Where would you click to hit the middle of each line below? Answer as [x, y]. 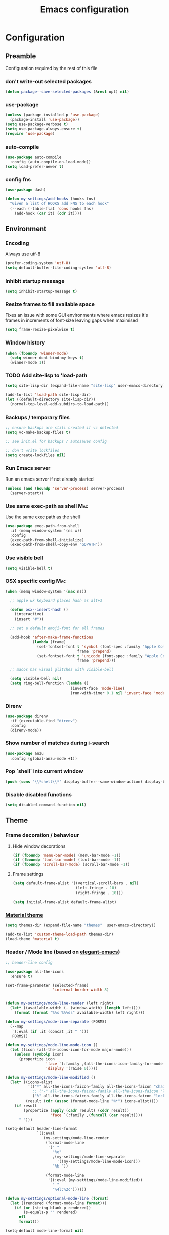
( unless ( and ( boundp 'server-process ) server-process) [65, 488]
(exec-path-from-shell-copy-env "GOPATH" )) [56, 545]
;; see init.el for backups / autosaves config [56, 441]
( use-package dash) [26, 190]
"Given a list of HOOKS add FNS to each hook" [59, 203]
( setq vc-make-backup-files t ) [38, 432]
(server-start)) [27, 493]
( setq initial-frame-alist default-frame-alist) [64, 902]
